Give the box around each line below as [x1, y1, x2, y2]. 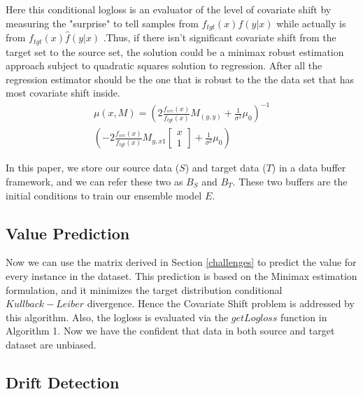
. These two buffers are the [232, 174, 348, 189]
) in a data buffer [271, 160, 346, 175]
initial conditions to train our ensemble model [6, 188, 202, 202]
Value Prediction [6, 222, 130, 244]
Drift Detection [6, 371, 120, 393]
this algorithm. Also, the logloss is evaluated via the [6, 309, 229, 324]
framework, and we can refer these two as [6, 174, 183, 189]
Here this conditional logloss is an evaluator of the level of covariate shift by [6, 2, 332, 16]
